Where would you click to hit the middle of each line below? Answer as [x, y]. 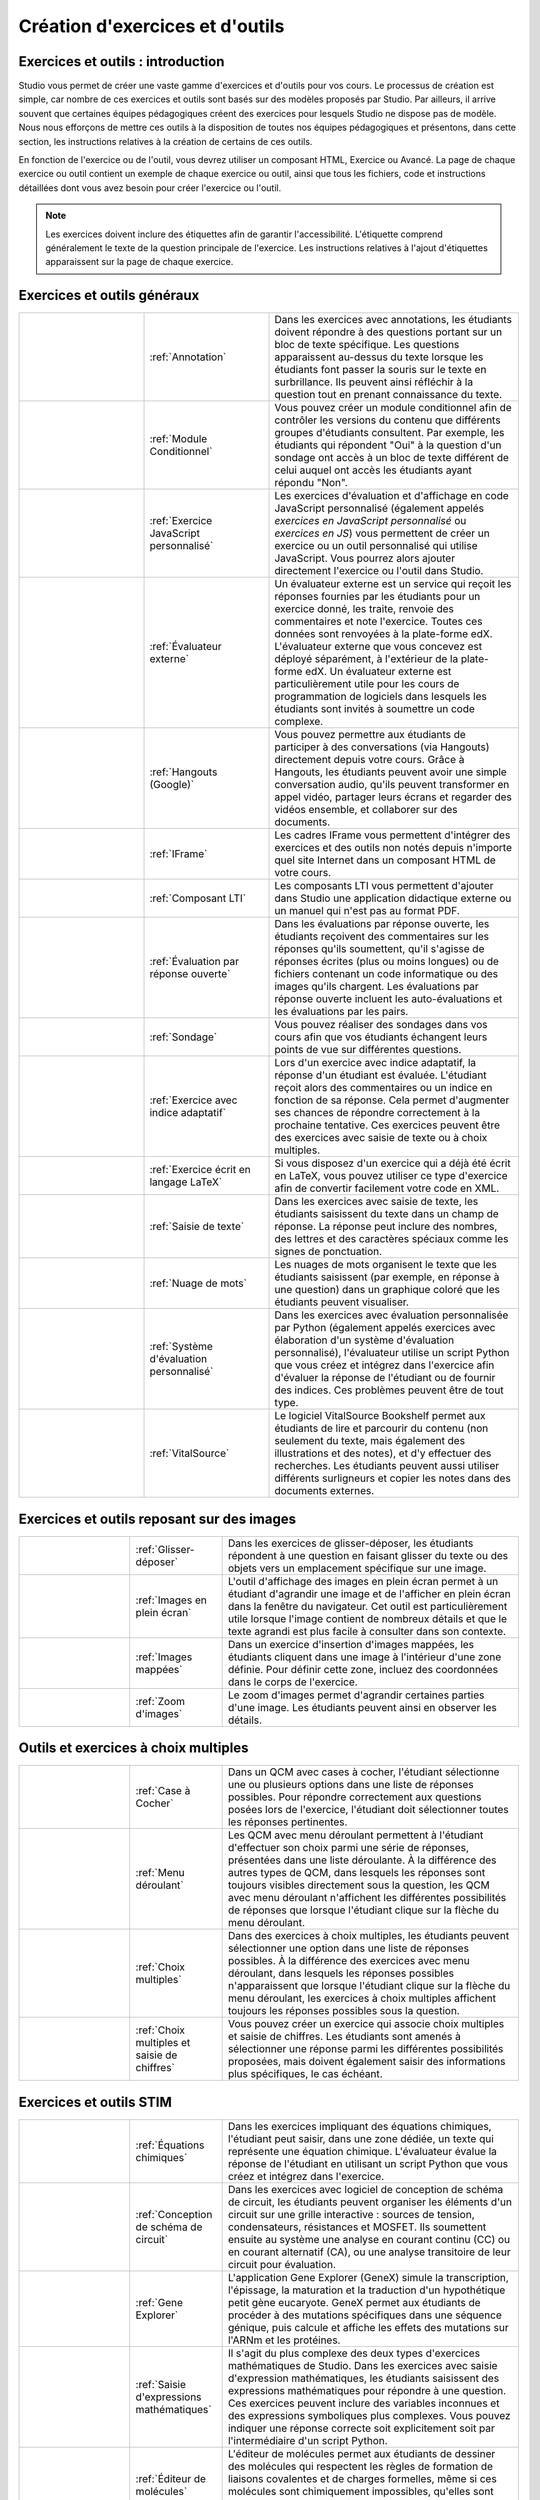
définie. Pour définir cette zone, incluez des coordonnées [363, 1669]
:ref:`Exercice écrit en [200, 1170]
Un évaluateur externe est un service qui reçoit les [393, 584]
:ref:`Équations [170, 2145]
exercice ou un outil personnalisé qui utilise [376, 546]
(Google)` [172, 785]
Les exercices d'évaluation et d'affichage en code [391, 496]
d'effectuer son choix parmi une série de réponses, [348, 1848]
